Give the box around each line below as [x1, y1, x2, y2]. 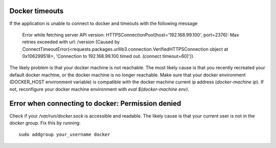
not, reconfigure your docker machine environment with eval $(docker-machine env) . [9, 86, 189, 92]
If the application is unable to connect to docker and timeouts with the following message [9, 20, 198, 26]
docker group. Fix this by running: [9, 120, 81, 126]
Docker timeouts [9, 7, 64, 15]
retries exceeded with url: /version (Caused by [22, 39, 120, 45]
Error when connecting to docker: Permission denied [9, 99, 181, 108]
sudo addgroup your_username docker [18, 132, 110, 137]
